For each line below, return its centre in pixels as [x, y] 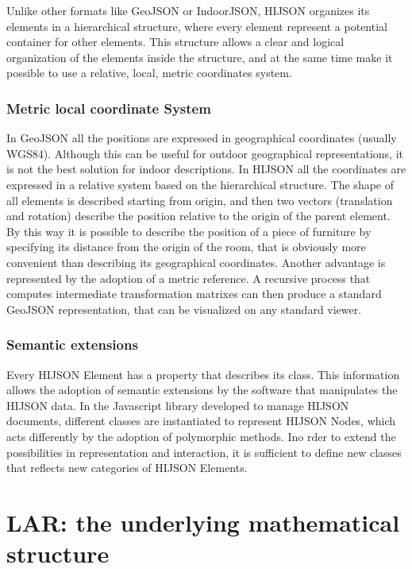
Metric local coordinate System [109, 108]
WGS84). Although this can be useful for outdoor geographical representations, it [205, 153]
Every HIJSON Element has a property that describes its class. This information [203, 374]
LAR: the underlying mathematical [203, 522]
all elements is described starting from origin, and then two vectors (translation [200, 200]
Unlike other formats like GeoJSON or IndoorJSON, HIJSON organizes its [188, 10]
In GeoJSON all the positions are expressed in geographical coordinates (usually [202, 138]
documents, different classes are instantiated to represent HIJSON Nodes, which [201, 421]
